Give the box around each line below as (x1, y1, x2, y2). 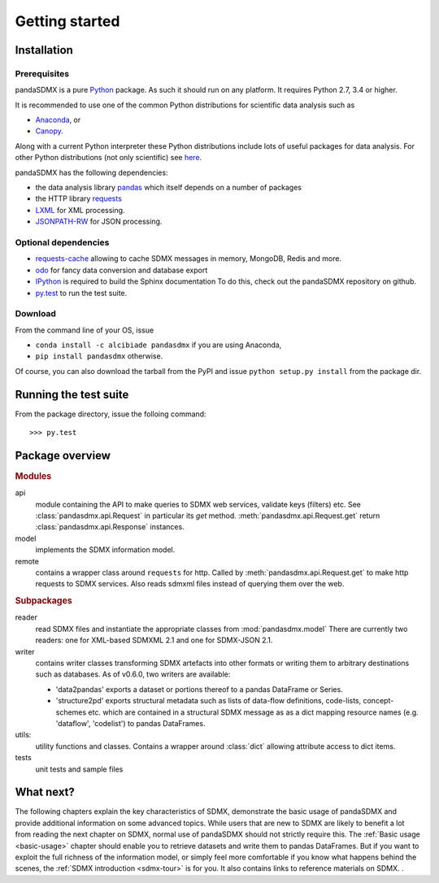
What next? (15, 785, 75, 799)
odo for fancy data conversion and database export (35, 265, 208, 275)
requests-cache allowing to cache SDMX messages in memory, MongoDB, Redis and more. (35, 254, 341, 263)
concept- (363, 696, 394, 706)
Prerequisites (15, 67, 69, 79)
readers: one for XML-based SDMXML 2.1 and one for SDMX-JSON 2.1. (35, 635, 273, 646)
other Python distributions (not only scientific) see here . (15, 153, 202, 163)
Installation (15, 43, 73, 57)
